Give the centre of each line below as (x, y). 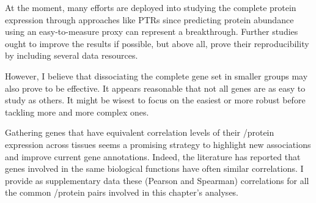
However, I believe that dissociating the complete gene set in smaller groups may (156, 76)
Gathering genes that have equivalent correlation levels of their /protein (140, 132)
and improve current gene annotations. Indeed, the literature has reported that (153, 156)
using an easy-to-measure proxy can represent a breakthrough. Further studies (152, 31)
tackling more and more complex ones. (77, 112)
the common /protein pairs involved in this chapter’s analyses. (122, 192)
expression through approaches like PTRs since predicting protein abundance (149, 19)
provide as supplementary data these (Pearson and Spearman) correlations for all (157, 180)
